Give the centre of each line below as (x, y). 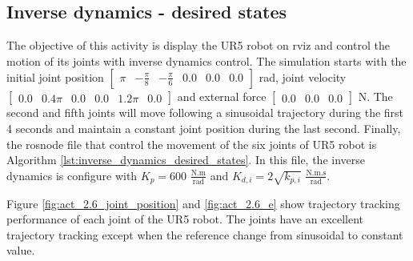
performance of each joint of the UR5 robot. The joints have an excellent (185, 219)
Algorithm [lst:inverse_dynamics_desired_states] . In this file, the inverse (186, 160)
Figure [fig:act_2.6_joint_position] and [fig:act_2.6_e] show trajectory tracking (203, 203)
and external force (222, 96)
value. (21, 250)
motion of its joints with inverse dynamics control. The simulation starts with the (206, 60)
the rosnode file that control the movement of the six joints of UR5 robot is (192, 144)
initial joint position (55, 77)
